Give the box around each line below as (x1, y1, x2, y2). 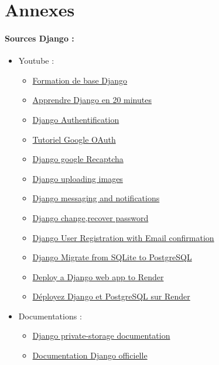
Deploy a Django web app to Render (32, 270, 164, 283)
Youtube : (18, 54, 54, 67)
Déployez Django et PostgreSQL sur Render (32, 290, 190, 302)
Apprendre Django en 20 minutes (32, 94, 152, 106)
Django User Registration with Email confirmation (32, 231, 214, 243)
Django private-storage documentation (32, 329, 170, 342)
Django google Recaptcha (32, 153, 124, 165)
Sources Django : (5, 32, 74, 44)
